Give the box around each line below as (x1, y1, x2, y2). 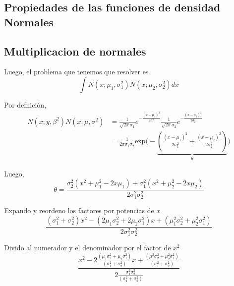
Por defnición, (4, 99, 47, 110)
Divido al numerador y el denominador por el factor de (4, 242, 171, 253)
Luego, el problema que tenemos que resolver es (4, 66, 149, 77)
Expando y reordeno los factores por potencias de (4, 205, 154, 216)
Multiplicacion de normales (4, 43, 146, 58)
